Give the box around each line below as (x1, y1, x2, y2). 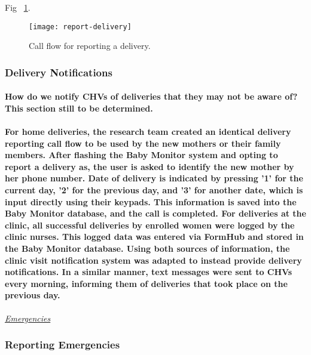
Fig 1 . (5, 1, 31, 13)
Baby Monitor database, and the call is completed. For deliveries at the (5, 207, 306, 220)
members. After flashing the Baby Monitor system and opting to (5, 149, 278, 161)
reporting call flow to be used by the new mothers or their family (5, 137, 281, 149)
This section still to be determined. (5, 101, 153, 114)
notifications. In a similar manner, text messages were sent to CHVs (5, 266, 292, 278)
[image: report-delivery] (29, 22, 132, 31)
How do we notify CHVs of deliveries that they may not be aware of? (5, 90, 298, 103)
